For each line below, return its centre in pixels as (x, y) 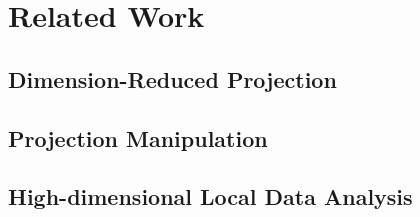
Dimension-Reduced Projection (172, 78)
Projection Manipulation (138, 137)
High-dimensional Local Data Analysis (210, 196)
